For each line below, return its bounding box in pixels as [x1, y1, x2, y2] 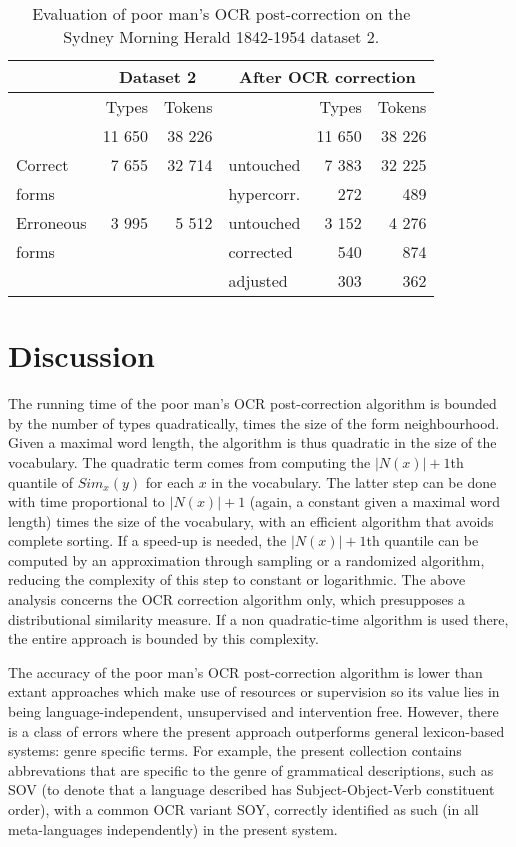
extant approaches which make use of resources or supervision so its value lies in [8, 681, 500, 702]
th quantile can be [366, 530, 479, 551]
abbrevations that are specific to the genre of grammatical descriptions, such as [8, 759, 494, 780]
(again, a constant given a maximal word [249, 491, 500, 512]
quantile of [8, 471, 73, 492]
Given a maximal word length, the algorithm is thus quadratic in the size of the [8, 432, 497, 453]
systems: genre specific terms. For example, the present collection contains [8, 740, 462, 761]
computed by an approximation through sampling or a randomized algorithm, [8, 549, 485, 570]
